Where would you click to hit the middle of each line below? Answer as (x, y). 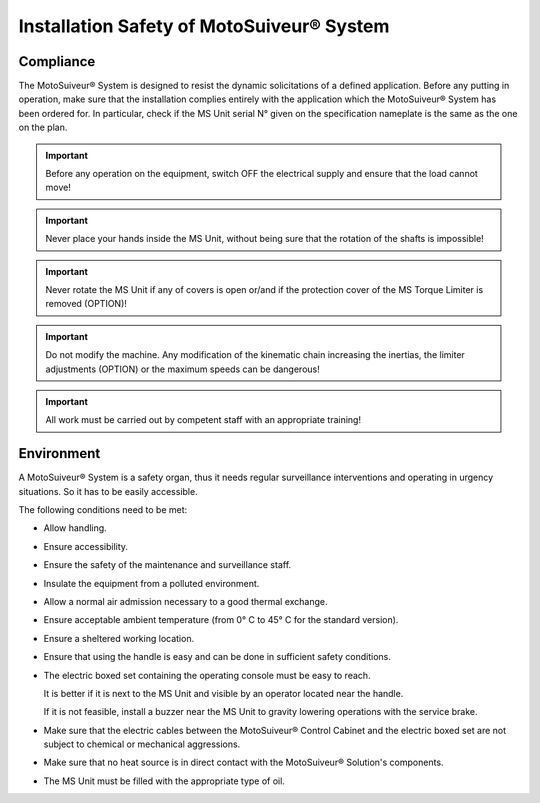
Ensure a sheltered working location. (119, 638)
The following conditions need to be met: (103, 509)
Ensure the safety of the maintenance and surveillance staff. (167, 565)
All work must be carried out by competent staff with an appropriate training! (203, 420)
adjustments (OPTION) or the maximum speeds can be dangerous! (182, 369)
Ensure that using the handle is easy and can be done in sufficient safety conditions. (217, 657)
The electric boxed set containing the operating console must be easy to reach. (207, 675)
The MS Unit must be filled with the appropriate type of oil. (164, 781)
